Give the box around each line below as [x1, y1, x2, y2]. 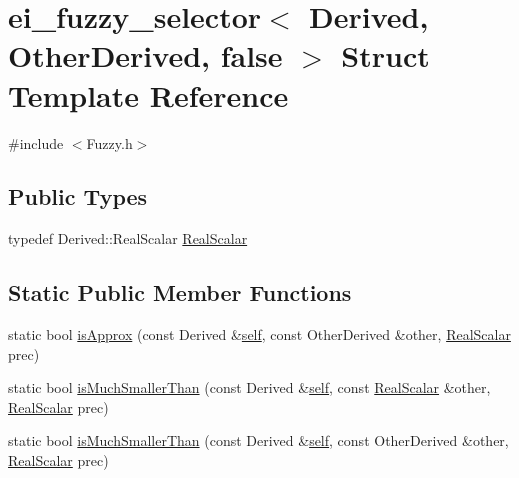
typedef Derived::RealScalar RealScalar [8, 228, 248, 249]
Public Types [8, 181, 148, 212]
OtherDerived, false [8, 35, 283, 76]
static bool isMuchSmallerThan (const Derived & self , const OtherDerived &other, [8, 430, 509, 451]
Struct [341, 35, 430, 76]
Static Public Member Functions [8, 277, 352, 308]
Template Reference [8, 74, 289, 115]
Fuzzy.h [86, 132, 133, 153]
